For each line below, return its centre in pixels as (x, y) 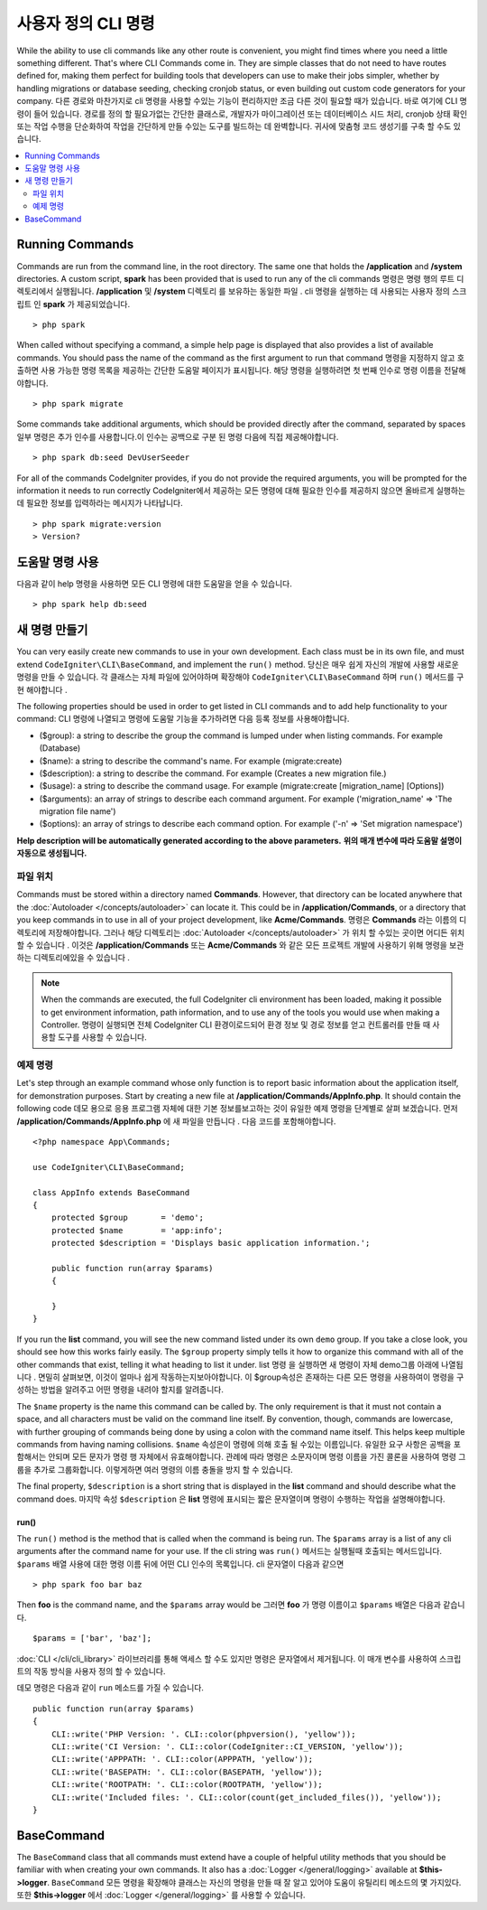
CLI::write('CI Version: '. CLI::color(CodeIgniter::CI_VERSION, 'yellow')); (227, 1747)
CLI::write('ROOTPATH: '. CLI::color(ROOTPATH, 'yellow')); (187, 1785)
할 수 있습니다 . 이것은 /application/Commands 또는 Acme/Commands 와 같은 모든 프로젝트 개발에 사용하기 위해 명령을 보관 (240, 945)
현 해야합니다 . (42, 689)
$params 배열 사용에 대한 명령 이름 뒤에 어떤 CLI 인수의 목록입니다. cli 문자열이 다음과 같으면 (180, 1564)
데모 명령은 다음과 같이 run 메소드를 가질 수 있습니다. (110, 1688)
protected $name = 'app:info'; (137, 1230)
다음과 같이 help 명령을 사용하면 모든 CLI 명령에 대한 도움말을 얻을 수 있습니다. (154, 584)
